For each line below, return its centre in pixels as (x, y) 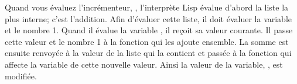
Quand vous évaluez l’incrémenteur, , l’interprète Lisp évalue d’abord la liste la (147, 7)
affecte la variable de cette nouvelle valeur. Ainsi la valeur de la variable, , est (144, 64)
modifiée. (21, 76)
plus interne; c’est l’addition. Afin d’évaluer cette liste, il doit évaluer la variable (148, 18)
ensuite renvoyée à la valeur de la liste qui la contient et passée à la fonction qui (148, 53)
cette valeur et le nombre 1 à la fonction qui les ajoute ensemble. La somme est (147, 41)
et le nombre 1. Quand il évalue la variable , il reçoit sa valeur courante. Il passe (149, 30)
